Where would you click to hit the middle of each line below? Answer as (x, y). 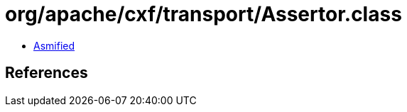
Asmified (54, 45)
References (47, 73)
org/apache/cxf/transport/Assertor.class (203, 14)
